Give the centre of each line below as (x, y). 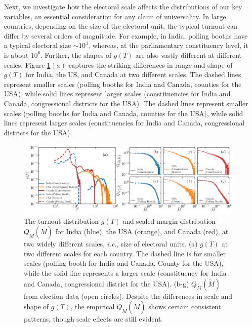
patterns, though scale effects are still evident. (93, 319)
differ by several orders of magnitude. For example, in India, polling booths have (126, 35)
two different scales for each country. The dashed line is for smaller (125, 253)
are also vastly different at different (189, 55)
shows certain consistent (185, 307)
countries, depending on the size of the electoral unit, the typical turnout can (121, 26)
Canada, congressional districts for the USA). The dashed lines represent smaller (126, 103)
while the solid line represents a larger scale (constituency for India (125, 273)
